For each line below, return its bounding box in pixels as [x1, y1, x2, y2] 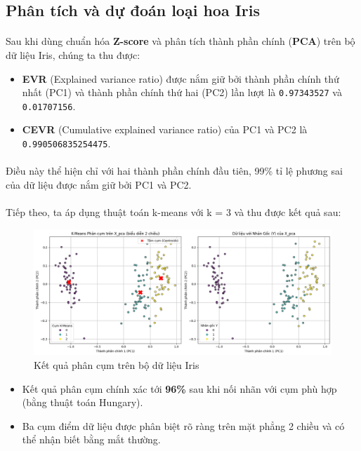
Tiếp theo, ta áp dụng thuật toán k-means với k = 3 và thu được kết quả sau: [6, 205, 341, 220]
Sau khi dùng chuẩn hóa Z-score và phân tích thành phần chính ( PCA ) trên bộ [6, 34, 355, 48]
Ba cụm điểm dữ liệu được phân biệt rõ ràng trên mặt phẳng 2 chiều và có [22, 418, 345, 433]
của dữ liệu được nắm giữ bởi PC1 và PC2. [6, 177, 192, 191]
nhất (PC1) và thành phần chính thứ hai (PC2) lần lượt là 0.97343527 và [22, 85, 342, 100]
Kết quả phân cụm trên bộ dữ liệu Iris [34, 357, 199, 372]
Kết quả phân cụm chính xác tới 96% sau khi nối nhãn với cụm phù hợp [22, 381, 337, 396]
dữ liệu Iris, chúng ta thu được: [6, 47, 140, 62]
